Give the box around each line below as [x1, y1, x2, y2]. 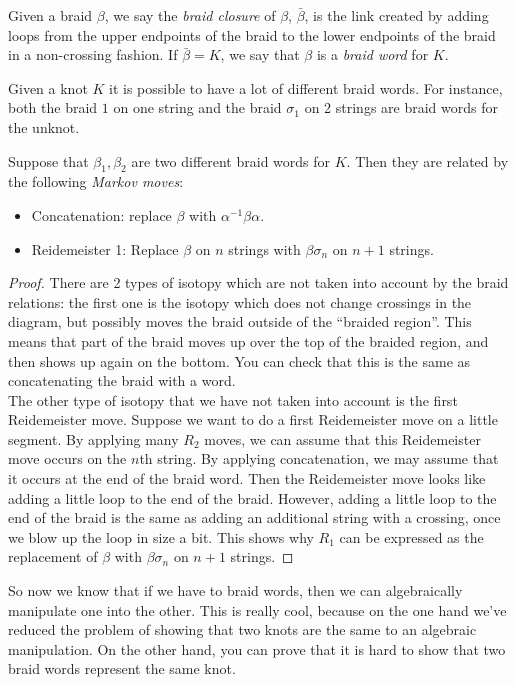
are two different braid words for [131, 150, 331, 171]
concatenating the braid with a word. [8, 370, 236, 391]
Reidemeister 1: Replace [31, 238, 179, 259]
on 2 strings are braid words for [304, 97, 498, 118]
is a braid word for [316, 44, 429, 65]
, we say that [220, 44, 300, 65]
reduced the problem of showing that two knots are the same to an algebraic [8, 619, 477, 640]
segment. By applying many [8, 428, 179, 449]
